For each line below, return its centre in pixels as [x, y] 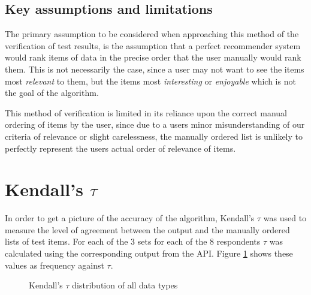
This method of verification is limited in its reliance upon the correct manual [146, 112]
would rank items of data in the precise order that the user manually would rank [153, 57]
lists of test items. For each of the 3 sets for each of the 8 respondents [133, 241]
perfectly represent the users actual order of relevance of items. [120, 148]
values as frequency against [55, 265]
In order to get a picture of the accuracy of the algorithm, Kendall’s [130, 218]
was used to [285, 218]
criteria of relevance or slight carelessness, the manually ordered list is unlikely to [154, 136]
